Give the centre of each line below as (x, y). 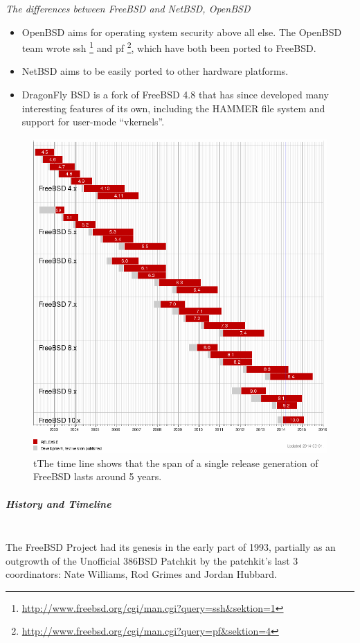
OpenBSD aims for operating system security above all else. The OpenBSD (182, 32)
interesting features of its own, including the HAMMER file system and (173, 108)
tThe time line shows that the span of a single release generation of (176, 463)
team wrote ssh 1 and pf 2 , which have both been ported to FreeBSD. (169, 47)
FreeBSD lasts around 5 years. (98, 476)
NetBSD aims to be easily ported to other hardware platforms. (155, 71)
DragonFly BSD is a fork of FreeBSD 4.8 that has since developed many (175, 95)
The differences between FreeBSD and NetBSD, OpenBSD (128, 8)
